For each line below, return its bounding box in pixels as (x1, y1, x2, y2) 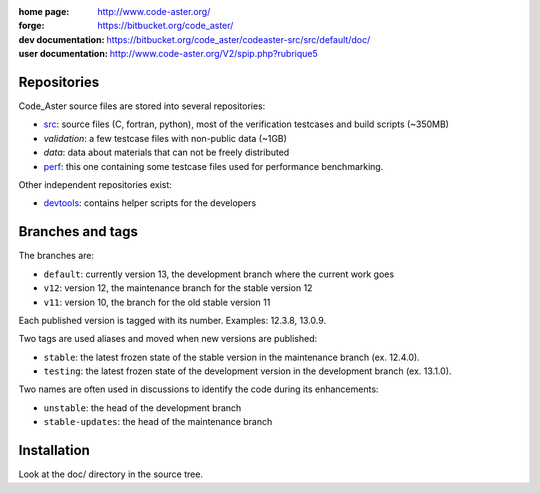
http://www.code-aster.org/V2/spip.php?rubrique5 (109, 48, 319, 60)
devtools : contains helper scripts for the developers (43, 197, 257, 209)
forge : (18, 20, 45, 32)
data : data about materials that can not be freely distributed (43, 146, 290, 159)
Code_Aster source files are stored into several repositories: (18, 100, 266, 112)
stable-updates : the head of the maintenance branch (43, 416, 273, 428)
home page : (18, 6, 70, 17)
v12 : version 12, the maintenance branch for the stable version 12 (43, 282, 313, 294)
